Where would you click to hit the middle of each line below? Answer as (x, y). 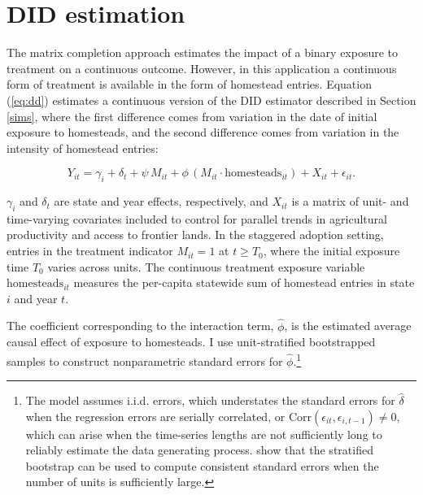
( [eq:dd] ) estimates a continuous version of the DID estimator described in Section (211, 100)
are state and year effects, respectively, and (161, 201)
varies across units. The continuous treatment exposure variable (206, 266)
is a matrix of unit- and (350, 201)
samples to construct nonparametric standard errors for (145, 360)
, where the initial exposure (331, 251)
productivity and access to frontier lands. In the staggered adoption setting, (195, 234)
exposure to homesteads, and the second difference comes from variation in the (203, 132)
